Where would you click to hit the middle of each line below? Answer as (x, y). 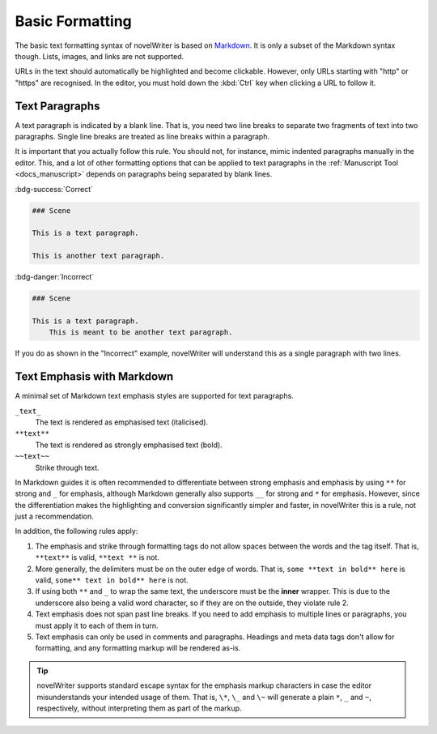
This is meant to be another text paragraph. (141, 333)
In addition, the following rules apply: (76, 531)
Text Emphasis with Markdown (94, 377)
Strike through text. (68, 467)
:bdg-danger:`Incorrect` (55, 277)
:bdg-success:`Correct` (54, 189)
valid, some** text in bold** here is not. (112, 580)
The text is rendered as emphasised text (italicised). (122, 422)
